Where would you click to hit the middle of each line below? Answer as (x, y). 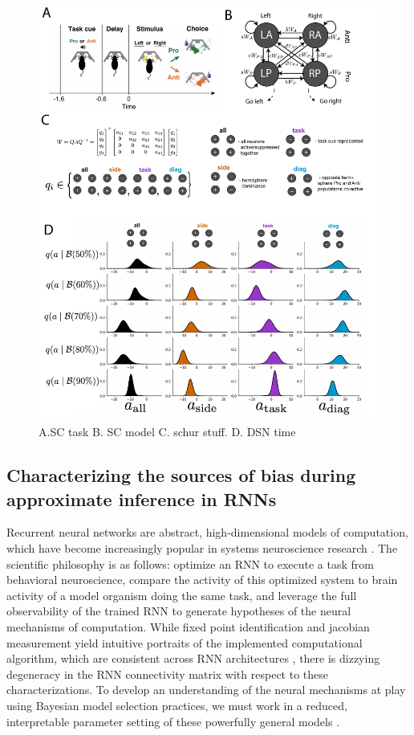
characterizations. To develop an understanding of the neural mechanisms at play (206, 690)
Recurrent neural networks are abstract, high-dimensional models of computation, (207, 532)
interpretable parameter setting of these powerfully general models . (173, 721)
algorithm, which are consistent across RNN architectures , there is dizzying (193, 658)
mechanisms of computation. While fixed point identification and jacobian (188, 626)
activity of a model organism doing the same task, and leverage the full (182, 595)
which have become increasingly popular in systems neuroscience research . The (202, 548)
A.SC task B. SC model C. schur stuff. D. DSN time (167, 432)
